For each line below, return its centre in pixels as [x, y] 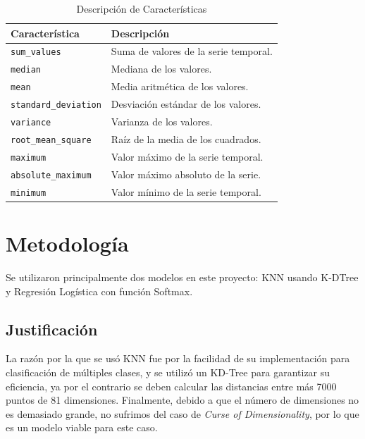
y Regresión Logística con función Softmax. [99, 291]
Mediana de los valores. [161, 69]
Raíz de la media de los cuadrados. [186, 139]
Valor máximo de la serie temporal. [187, 156]
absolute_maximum [51, 175]
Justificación [52, 329]
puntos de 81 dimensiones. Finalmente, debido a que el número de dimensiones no [182, 400]
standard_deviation [56, 105]
